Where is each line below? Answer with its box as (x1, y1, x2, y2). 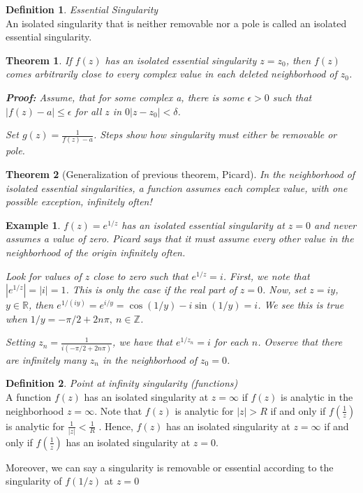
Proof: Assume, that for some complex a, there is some (6, 89, 244, 104)
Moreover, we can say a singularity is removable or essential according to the (6, 459, 334, 474)
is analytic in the (281, 389, 353, 404)
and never (313, 217, 357, 232)
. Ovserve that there (258, 334, 343, 349)
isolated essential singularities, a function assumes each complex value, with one (6, 180, 348, 195)
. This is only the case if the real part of (66, 282, 237, 297)
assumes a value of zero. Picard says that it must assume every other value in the (6, 231, 354, 246)
